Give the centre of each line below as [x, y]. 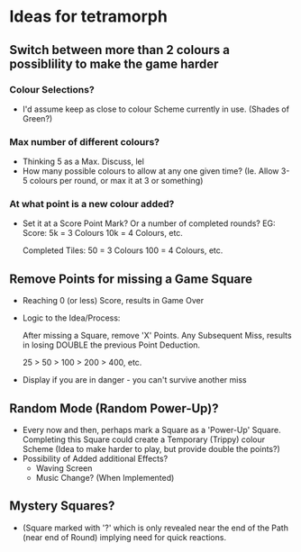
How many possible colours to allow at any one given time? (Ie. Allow [150, 171]
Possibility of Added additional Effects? [95, 459]
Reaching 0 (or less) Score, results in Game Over [113, 301]
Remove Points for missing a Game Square [131, 279]
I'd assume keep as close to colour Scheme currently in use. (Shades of [156, 109]
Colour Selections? [52, 89]
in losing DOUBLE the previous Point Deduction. [111, 345]
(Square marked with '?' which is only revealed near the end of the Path [155, 528]
